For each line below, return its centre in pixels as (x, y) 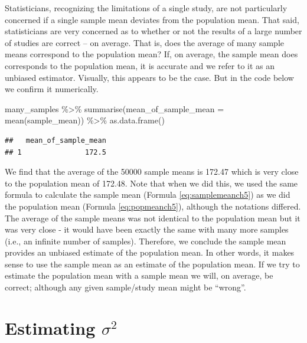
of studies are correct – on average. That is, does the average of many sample (145, 42)
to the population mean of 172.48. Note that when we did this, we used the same (151, 183)
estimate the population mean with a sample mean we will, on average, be (139, 275)
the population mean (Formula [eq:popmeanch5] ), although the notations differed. (153, 206)
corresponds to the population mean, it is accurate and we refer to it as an (140, 65)
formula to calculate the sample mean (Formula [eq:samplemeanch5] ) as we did (148, 195)
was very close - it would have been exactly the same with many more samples (147, 229)
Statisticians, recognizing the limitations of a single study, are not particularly (146, 8)
